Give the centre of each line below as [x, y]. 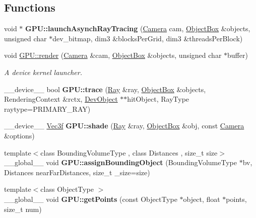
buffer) [238, 55]
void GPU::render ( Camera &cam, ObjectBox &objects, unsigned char [113, 55]
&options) [19, 135]
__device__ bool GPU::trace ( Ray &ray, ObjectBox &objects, [105, 89]
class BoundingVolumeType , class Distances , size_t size [129, 152]
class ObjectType [67, 189]
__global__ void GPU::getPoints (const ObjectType [91, 199]
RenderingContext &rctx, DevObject [61, 99]
